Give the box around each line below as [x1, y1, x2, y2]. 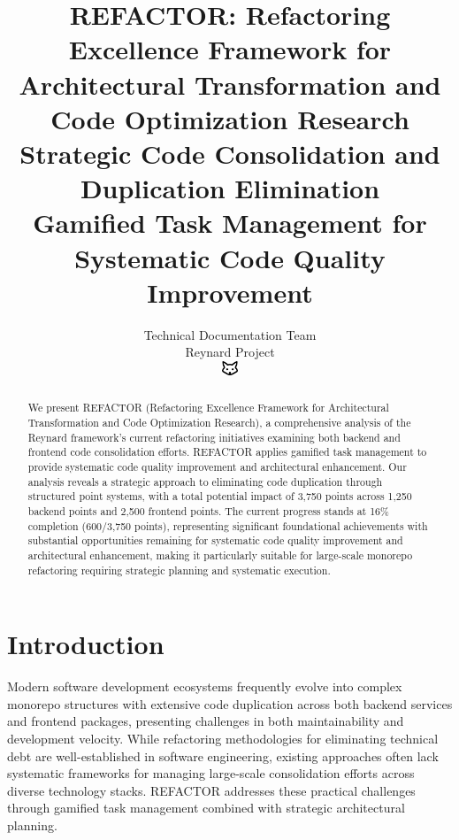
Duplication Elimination [80, 170, 380, 206]
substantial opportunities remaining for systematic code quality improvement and [27, 533, 403, 548]
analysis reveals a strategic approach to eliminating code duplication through [27, 474, 383, 489]
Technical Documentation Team [143, 325, 317, 343]
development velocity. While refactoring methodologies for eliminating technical [7, 729, 439, 748]
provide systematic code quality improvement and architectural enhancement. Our [27, 459, 407, 474]
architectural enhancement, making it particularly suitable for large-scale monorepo [27, 547, 413, 562]
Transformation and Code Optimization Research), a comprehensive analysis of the [27, 415, 411, 430]
